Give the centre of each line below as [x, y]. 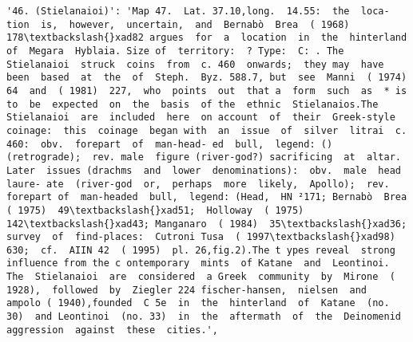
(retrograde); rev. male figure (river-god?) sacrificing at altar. [204, 157]
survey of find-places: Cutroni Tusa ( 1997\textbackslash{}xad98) [201, 237]
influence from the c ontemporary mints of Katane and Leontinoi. [198, 263]
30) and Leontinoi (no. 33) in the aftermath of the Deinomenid [204, 317]
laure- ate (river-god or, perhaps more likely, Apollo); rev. [198, 184]
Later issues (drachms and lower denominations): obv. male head [204, 170]
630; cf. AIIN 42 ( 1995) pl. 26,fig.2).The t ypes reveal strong [201, 250]
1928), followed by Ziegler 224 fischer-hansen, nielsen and [187, 290]
